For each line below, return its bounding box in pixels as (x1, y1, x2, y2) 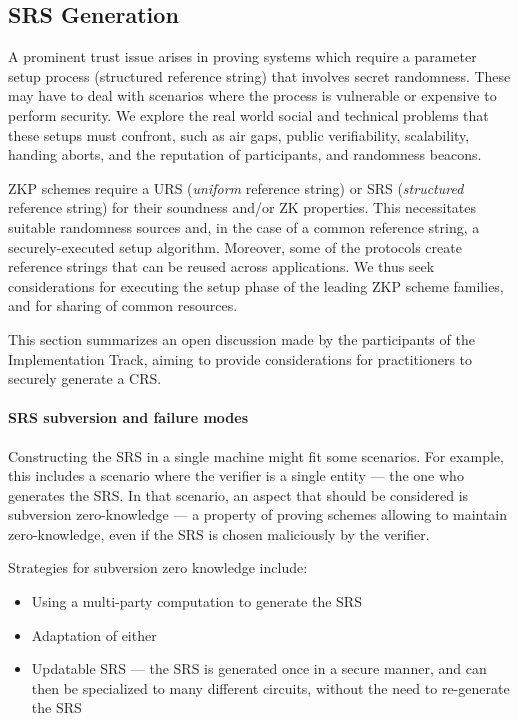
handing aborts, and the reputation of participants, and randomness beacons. (8, 144, 482, 165)
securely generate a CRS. (8, 368, 162, 389)
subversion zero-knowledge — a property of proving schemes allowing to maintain (8, 504, 508, 525)
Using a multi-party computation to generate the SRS (31, 591, 362, 612)
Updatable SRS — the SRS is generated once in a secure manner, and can (31, 658, 487, 679)
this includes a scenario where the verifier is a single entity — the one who (8, 465, 464, 486)
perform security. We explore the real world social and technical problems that (8, 104, 489, 125)
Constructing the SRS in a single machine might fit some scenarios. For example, (8, 445, 504, 466)
